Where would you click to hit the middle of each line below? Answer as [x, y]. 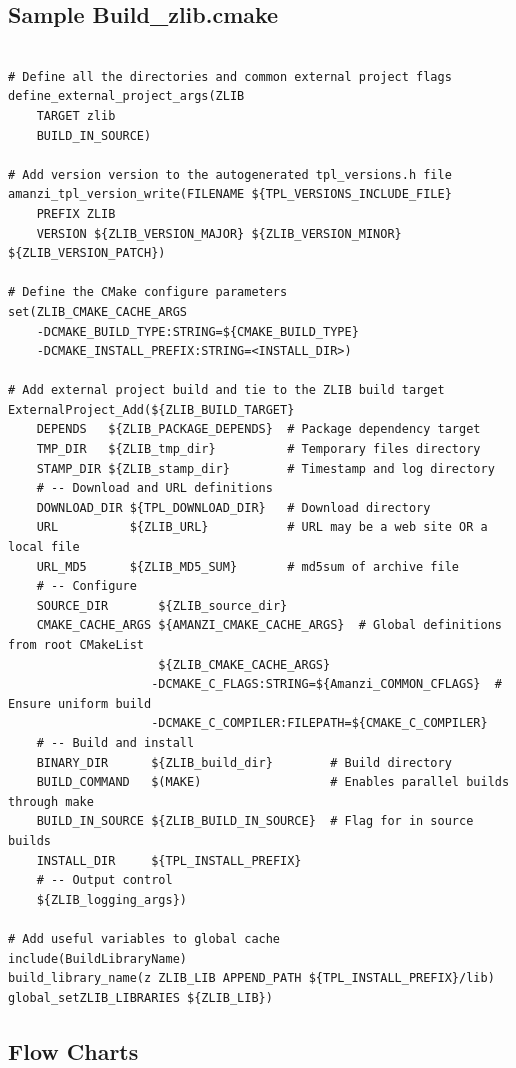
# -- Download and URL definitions [154, 488]
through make [51, 801]
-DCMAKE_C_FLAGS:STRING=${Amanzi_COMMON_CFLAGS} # [326, 684]
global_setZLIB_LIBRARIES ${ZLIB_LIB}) [140, 997]
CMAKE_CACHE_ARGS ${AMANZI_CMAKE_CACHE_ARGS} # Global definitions [269, 625]
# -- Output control [104, 880]
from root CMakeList [76, 645]
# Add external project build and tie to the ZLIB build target [226, 390]
